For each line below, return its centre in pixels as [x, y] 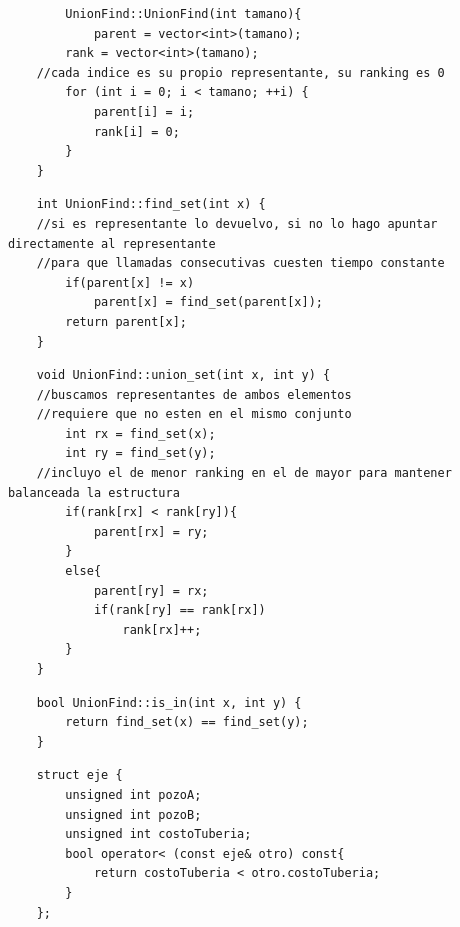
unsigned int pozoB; [133, 814]
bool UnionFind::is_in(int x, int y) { [169, 702]
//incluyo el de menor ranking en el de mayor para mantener [244, 473]
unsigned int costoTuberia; [158, 834]
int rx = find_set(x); [140, 433]
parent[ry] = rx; [151, 590]
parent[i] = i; [144, 111]
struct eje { [79, 775]
